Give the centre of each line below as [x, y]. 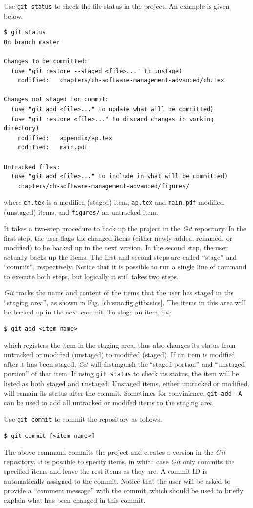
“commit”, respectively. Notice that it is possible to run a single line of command [125, 267]
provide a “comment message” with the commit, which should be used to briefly [124, 490]
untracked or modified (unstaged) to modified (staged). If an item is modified [120, 354]
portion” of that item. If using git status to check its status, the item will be [122, 374]
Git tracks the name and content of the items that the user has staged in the [119, 293]
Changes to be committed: [46, 61]
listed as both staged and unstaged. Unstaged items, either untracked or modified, [127, 383]
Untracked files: [32, 167]
